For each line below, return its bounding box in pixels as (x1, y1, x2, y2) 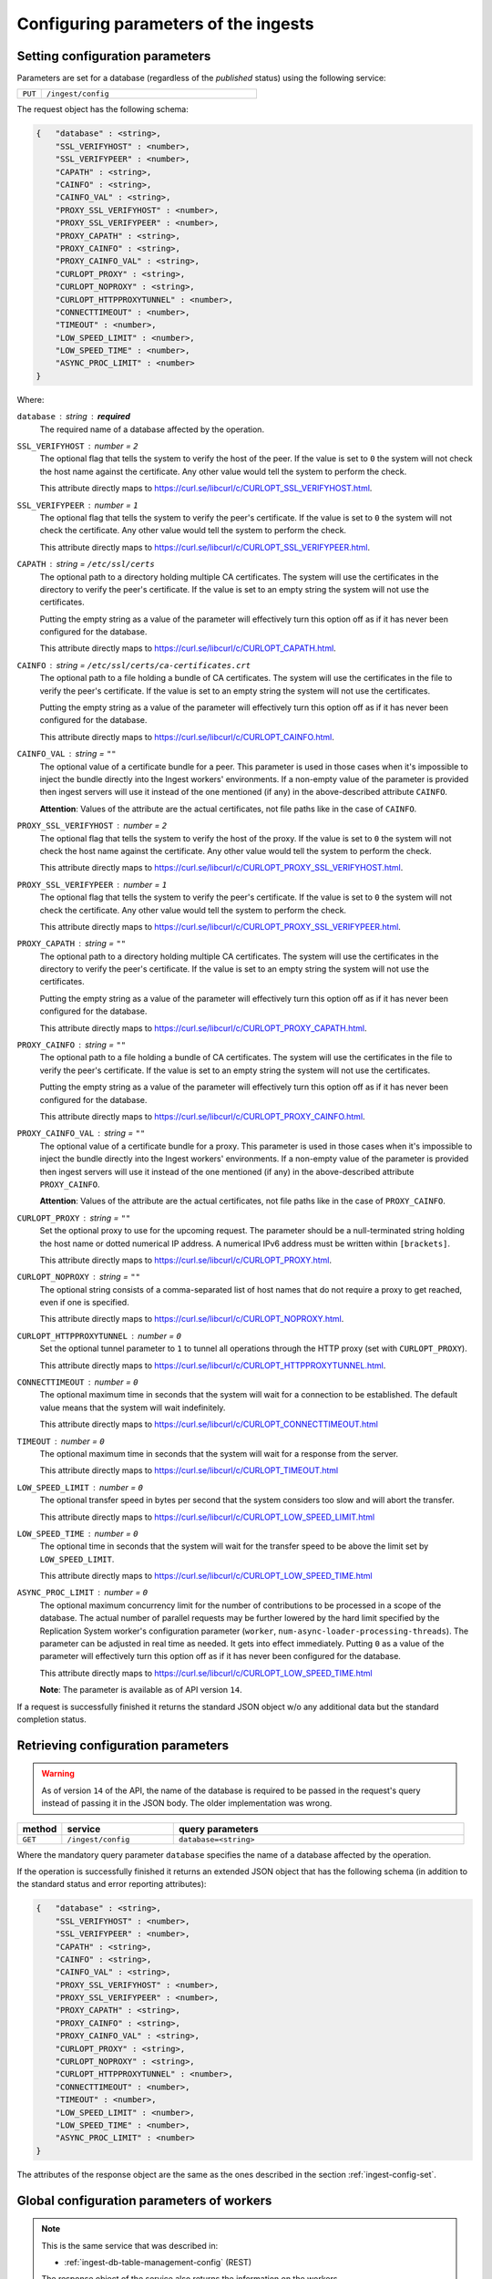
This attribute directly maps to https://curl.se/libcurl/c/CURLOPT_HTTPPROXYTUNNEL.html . (39, 1359, 386, 1371)
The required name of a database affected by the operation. (39, 424, 264, 435)
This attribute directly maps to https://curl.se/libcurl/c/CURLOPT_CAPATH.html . (39, 643, 336, 654)
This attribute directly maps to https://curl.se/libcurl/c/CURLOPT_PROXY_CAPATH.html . (39, 1022, 367, 1034)
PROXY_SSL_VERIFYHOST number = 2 (16, 820, 168, 831)
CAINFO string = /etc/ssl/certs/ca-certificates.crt (16, 659, 251, 670)
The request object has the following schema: (16, 104, 189, 115)
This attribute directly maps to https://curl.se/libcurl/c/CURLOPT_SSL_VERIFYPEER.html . (39, 541, 371, 552)
